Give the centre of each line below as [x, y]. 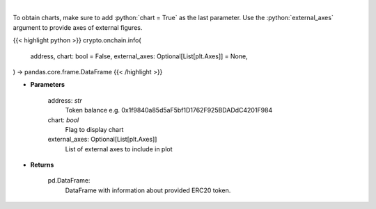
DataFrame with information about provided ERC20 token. [148, 190]
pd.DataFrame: [69, 181]
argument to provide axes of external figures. [78, 27]
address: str [65, 100]
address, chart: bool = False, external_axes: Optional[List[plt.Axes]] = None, [139, 56]
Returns [42, 165]
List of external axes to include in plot [119, 149]
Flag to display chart [94, 129]
